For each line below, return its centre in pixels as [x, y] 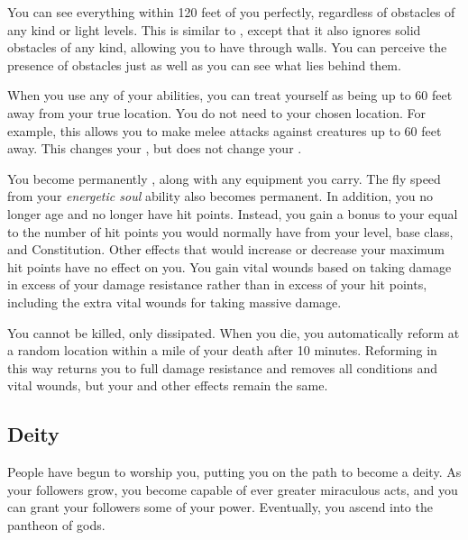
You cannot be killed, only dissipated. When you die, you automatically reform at [234, 332]
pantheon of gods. [56, 524]
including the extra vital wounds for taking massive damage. [174, 302]
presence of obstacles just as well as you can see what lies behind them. [204, 64]
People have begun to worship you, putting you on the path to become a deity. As [234, 472]
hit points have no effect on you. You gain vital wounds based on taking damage [229, 266]
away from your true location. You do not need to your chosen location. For [217, 112]
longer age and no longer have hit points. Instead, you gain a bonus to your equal [233, 213]
